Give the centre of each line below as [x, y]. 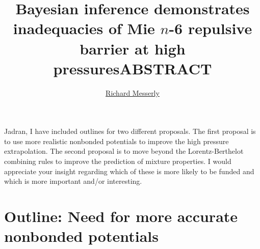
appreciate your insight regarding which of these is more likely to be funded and [129, 171]
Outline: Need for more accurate [121, 216]
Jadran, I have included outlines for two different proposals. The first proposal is [130, 131]
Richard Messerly [133, 92]
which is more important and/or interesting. [73, 181]
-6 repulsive [211, 28]
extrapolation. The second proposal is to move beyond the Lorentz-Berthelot [124, 151]
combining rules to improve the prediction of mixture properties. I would [118, 161]
